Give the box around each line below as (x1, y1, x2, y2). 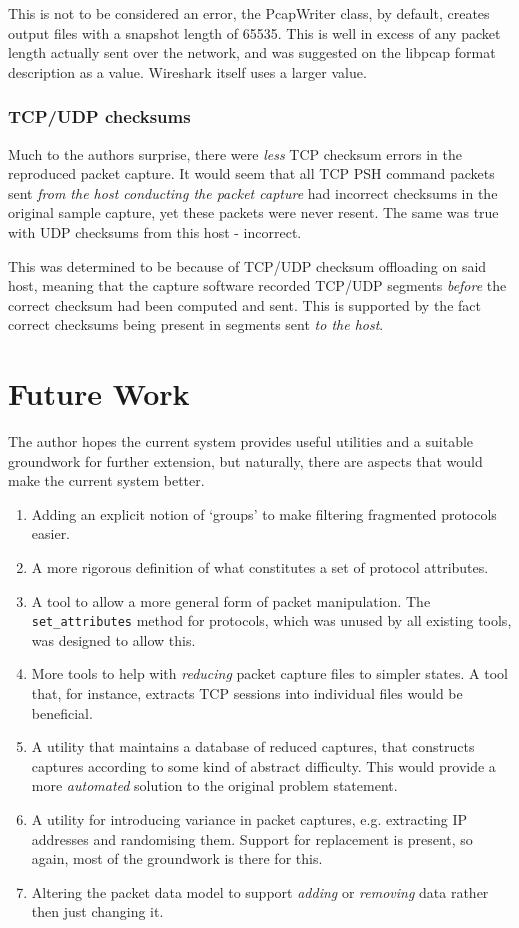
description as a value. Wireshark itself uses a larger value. (8, 61, 367, 82)
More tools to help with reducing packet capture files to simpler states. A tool (31, 663, 508, 684)
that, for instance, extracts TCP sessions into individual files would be (31, 683, 463, 704)
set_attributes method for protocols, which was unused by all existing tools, (31, 610, 512, 631)
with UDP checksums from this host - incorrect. (8, 221, 302, 242)
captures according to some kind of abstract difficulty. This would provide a (31, 755, 496, 776)
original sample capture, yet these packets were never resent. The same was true (8, 202, 499, 223)
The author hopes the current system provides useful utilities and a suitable (8, 431, 474, 452)
